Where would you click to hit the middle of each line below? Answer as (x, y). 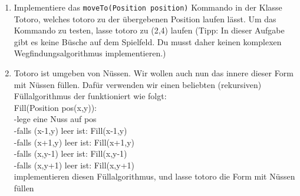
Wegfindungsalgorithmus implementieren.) (90, 53)
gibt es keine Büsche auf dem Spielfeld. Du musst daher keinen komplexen (148, 41)
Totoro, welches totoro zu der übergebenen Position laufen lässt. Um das (145, 18)
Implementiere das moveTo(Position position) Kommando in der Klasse (148, 7)
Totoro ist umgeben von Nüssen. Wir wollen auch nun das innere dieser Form (154, 73)
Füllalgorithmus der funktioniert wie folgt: (90, 96)
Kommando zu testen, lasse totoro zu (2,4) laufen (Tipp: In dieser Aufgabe (149, 30)
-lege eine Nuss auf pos (55, 119)
